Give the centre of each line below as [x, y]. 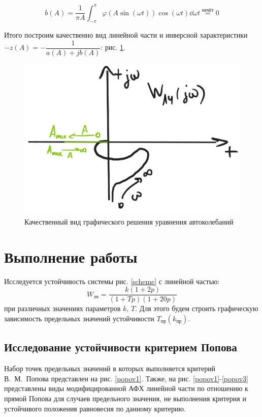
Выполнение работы [71, 256]
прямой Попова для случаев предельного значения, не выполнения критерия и [125, 398]
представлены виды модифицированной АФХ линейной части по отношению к [126, 388]
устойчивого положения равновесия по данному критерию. [95, 408]
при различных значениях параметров [62, 308]
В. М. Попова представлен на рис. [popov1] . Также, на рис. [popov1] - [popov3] [126, 378]
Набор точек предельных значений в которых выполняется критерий [110, 368]
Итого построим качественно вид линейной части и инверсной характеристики [126, 35]
